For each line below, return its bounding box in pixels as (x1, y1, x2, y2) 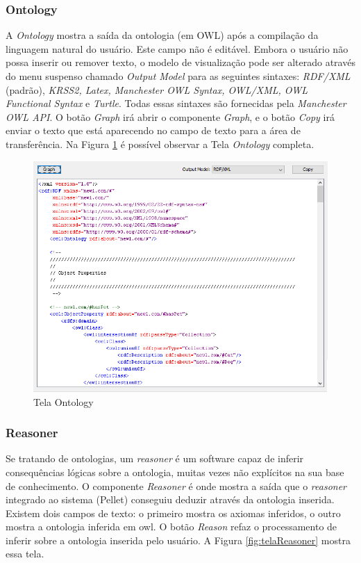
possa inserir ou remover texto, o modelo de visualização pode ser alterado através (6, 55, 355, 70)
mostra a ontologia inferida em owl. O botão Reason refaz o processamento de (6, 519, 337, 534)
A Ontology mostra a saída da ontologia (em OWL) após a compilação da (6, 28, 319, 42)
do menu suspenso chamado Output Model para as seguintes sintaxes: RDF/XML (6, 69, 351, 83)
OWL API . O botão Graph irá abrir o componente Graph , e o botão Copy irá (6, 109, 335, 124)
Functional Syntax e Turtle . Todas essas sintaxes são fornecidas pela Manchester (6, 96, 346, 111)
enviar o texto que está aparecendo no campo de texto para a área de (6, 123, 301, 138)
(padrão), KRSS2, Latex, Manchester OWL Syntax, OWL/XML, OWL (6, 82, 308, 97)
